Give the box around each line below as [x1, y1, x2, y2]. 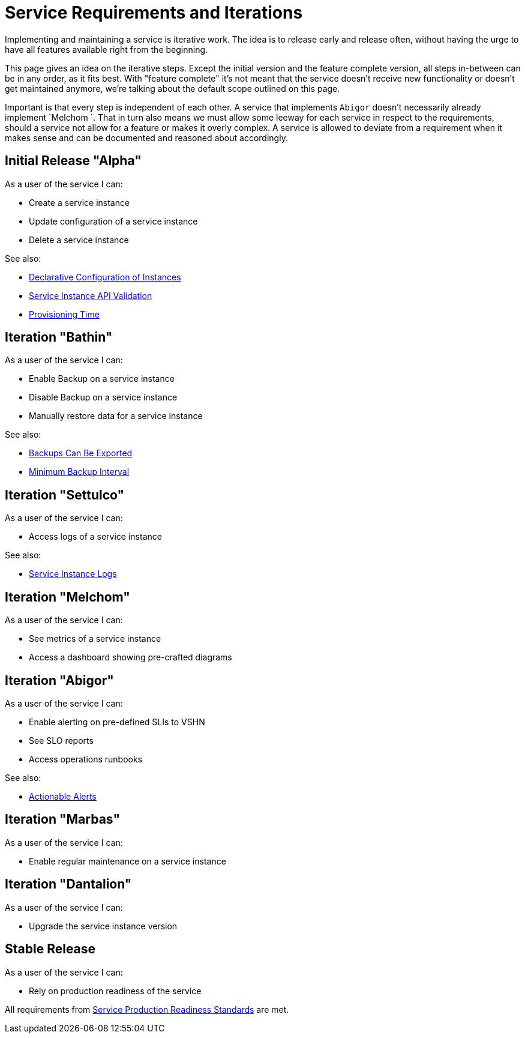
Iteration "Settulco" [5, 487, 125, 502]
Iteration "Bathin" [5, 330, 113, 345]
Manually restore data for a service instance [29, 411, 203, 421]
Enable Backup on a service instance [29, 373, 175, 384]
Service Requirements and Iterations [5, 2, 303, 23]
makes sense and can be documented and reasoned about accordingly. [5, 132, 288, 143]
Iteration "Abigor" [5, 672, 114, 688]
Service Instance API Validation [29, 290, 152, 301]
